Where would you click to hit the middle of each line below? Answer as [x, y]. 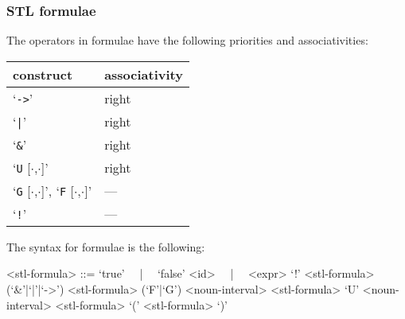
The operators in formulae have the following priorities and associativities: [187, 40]
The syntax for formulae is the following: [106, 246]
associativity [144, 74]
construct [43, 74]
